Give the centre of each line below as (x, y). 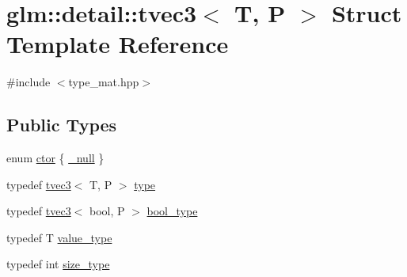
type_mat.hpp (104, 82)
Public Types (62, 125)
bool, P (107, 211)
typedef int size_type (58, 264)
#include (29, 82)
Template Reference (118, 44)
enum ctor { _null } (55, 158)
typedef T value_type (59, 237)
